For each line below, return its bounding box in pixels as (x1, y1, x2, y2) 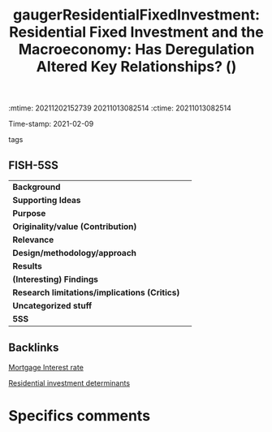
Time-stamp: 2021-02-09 (8, 119, 94, 129)
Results (12, 261, 43, 271)
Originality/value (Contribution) (12, 221, 137, 232)
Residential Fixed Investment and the (9, 23, 264, 41)
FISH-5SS (8, 158, 59, 172)
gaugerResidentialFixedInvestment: (12, 6, 261, 24)
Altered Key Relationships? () (36, 58, 237, 76)
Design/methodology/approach (12, 248, 136, 258)
